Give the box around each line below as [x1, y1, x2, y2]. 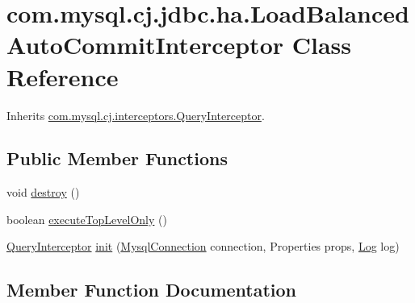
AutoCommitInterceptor [6, 28, 284, 61]
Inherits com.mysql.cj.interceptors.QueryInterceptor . [6, 106, 265, 123]
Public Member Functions [6, 146, 228, 171]
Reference [6, 60, 119, 93]
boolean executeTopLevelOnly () [6, 210, 167, 227]
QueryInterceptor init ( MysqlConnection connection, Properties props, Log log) [6, 238, 400, 255]
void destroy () [6, 184, 80, 201]
